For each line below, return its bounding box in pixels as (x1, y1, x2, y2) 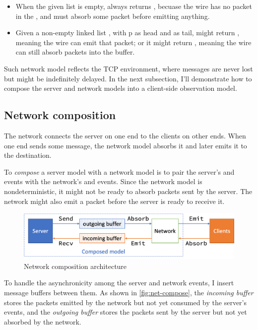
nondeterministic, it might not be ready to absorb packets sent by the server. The (4, 186, 253, 196)
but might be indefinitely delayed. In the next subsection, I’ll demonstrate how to (4, 73, 252, 83)
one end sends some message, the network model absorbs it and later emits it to (4, 140, 247, 150)
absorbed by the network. (4, 316, 81, 327)
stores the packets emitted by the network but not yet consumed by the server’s (4, 297, 247, 307)
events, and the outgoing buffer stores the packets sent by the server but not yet (4, 307, 247, 317)
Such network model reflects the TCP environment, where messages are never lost (4, 63, 253, 73)
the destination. (4, 150, 52, 160)
